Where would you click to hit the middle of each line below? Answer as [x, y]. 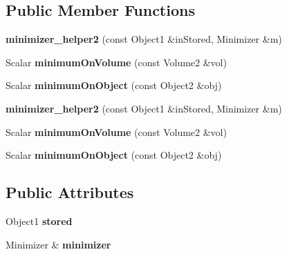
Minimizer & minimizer [58, 244]
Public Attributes [70, 192]
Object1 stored [39, 221]
